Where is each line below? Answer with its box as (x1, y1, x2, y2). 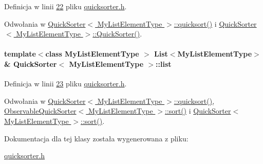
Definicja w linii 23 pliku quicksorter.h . (4, 78, 127, 89)
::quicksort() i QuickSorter (174, 18, 257, 29)
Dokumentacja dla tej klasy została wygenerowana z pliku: (4, 133, 189, 143)
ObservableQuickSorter (4, 105, 77, 116)
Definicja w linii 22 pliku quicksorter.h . (4, 1, 127, 11)
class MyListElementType (45, 48, 139, 59)
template (4, 48, 36, 59)
